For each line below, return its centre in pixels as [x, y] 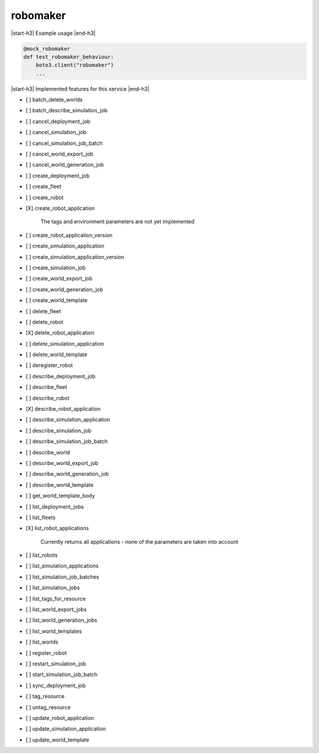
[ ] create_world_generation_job [64, 289]
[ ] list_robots [42, 555]
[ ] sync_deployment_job [56, 685]
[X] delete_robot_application [60, 333]
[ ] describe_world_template [60, 485]
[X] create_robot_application [60, 208]
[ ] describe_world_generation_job [67, 474]
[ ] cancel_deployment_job [58, 121]
